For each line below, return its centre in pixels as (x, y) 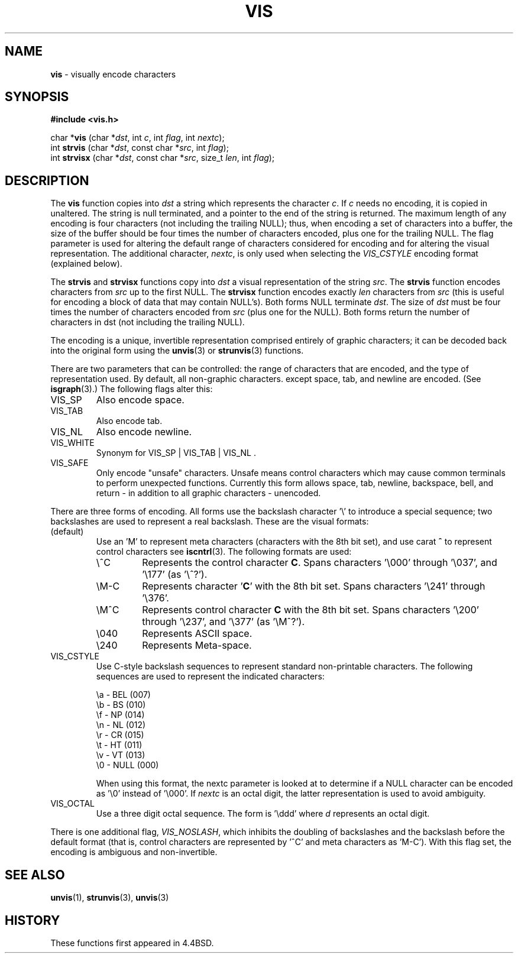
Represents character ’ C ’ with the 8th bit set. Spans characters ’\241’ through (314, 586)
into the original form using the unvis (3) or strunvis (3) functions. (177, 351)
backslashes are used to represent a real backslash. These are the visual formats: (210, 522)
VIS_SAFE (69, 463)
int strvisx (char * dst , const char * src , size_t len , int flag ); (163, 158)
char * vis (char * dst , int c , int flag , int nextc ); (137, 138)
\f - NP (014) (120, 715)
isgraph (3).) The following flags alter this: (132, 389)
